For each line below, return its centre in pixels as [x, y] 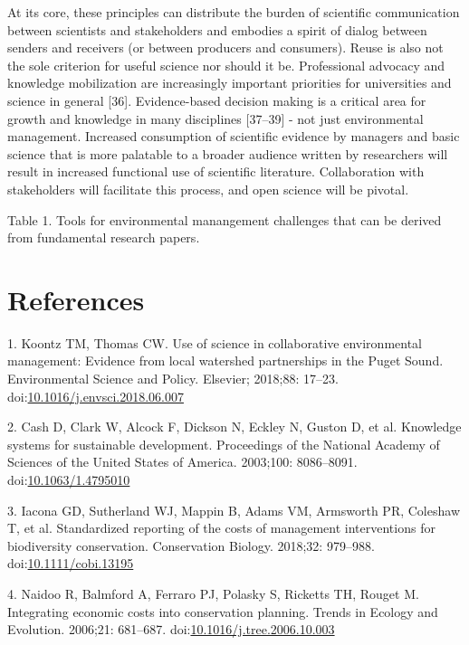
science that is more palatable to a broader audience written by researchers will [228, 153]
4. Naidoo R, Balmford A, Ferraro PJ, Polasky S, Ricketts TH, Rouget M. [213, 593]
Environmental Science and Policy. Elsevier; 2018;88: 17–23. [173, 379]
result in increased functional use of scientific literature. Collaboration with [216, 171]
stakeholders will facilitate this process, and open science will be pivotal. [208, 189]
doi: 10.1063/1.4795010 [69, 479]
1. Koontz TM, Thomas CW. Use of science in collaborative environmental [215, 342]
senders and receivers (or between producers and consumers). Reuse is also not [225, 47]
